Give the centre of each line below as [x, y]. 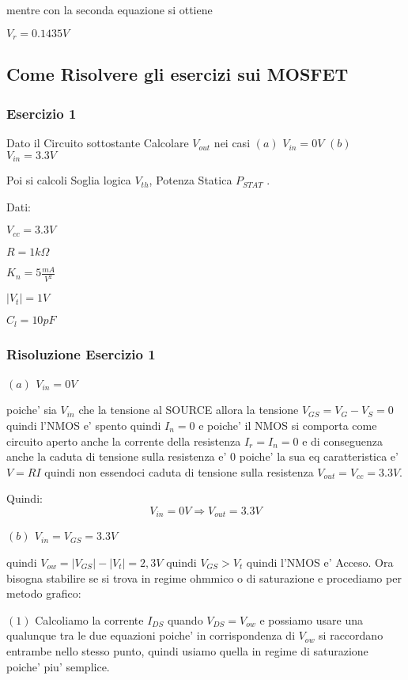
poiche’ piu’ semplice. [58, 666]
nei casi [232, 143]
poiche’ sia [32, 410]
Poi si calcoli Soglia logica [69, 180]
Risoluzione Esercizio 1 [81, 353]
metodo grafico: [44, 593]
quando [185, 619]
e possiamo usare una [311, 619]
